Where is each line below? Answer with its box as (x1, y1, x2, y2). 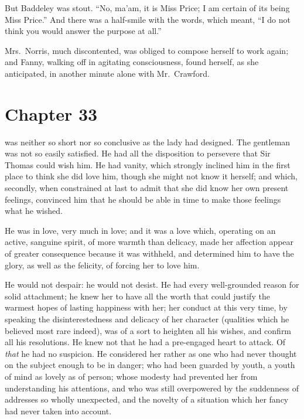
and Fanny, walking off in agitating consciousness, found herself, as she (5, 56, 259, 68)
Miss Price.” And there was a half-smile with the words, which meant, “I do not (5, 13, 291, 25)
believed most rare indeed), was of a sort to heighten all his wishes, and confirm (5, 324, 292, 336)
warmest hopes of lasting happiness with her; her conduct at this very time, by (5, 301, 288, 314)
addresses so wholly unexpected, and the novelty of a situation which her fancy (5, 393, 289, 406)
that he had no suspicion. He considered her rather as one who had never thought (5, 347, 297, 359)
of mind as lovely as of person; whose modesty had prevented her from (5, 370, 258, 382)
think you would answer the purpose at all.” (5, 25, 162, 37)
